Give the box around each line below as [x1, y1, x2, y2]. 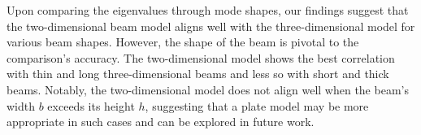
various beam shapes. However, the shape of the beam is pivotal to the [7, 33, 359, 50]
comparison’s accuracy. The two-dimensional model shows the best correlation [7, 49, 395, 66]
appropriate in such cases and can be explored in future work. [7, 113, 315, 130]
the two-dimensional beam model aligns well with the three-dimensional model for [7, 17, 415, 34]
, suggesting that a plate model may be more [145, 97, 369, 114]
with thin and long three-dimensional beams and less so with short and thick [7, 65, 389, 82]
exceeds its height [47, 97, 135, 114]
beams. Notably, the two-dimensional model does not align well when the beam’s [7, 81, 409, 98]
